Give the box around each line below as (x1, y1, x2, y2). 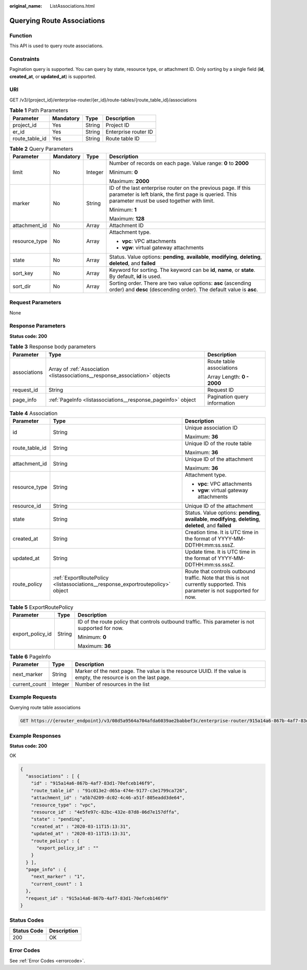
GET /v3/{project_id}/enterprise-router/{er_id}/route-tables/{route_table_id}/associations (9, 96, 197, 103)
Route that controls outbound (185, 568, 255, 575)
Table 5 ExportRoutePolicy (9, 604, 74, 611)
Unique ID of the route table (185, 440, 252, 447)
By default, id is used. (109, 272, 162, 280)
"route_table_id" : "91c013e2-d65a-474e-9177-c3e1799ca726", (31, 787, 188, 794)
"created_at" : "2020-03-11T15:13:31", (31, 823, 131, 829)
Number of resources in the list (75, 680, 150, 687)
